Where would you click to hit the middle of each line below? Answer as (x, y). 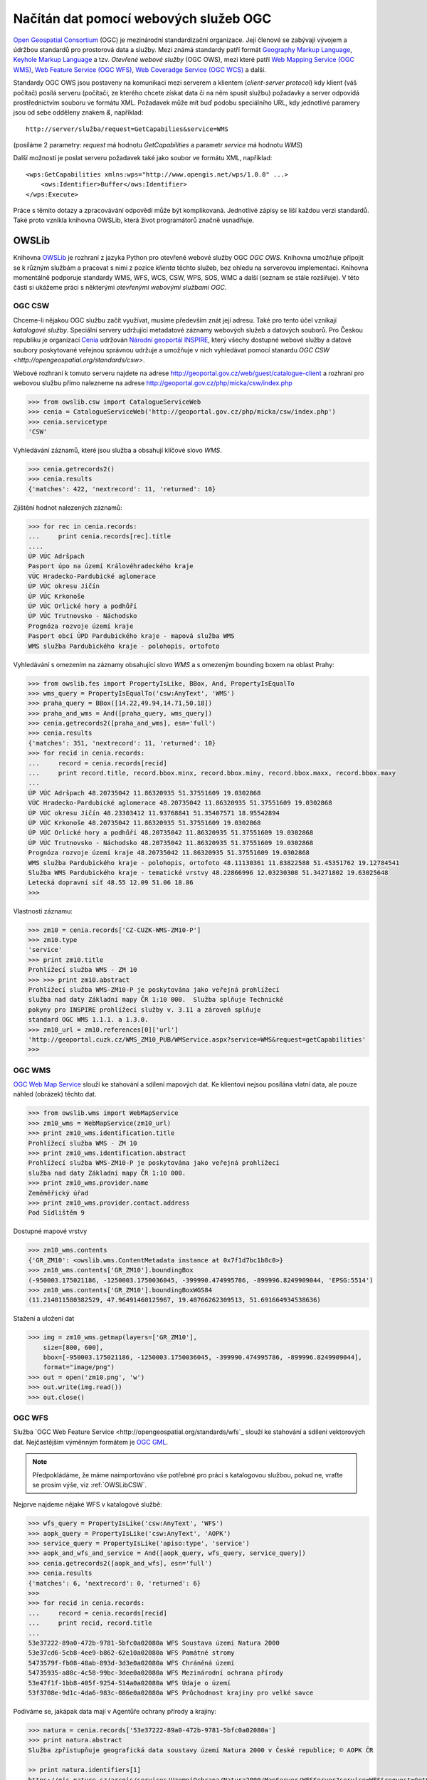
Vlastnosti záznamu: (43, 911)
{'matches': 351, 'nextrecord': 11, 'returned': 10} (122, 743)
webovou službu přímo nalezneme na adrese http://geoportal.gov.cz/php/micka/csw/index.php (153, 383)
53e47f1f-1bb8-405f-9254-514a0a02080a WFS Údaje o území (130, 1683)
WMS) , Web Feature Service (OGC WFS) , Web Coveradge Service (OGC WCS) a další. (139, 69)
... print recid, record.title (90, 1623)
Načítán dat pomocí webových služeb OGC (142, 19)
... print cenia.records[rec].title (99, 536)
